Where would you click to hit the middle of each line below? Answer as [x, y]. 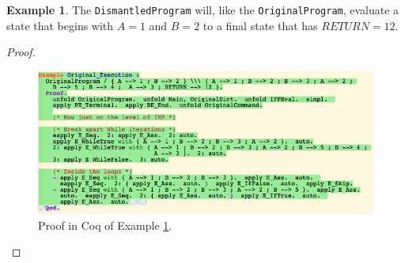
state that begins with [60, 25]
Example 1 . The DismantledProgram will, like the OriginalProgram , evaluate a [203, 10]
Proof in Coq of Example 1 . [105, 225]
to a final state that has [260, 25]
